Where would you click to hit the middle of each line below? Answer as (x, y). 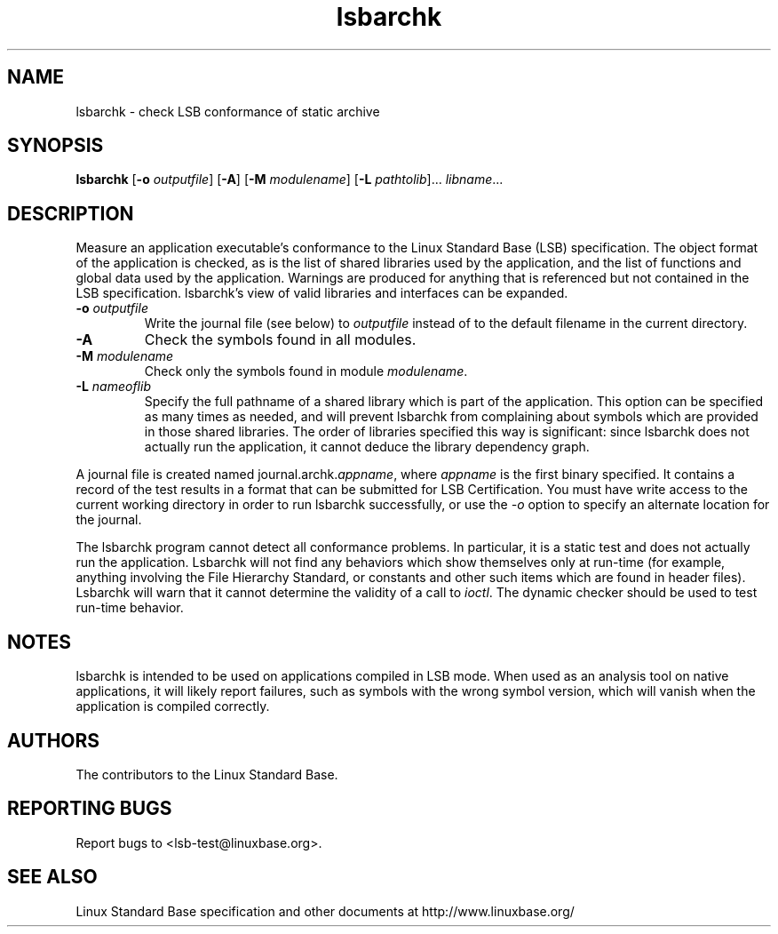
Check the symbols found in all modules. (280, 340)
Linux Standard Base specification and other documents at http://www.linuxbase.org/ (325, 911)
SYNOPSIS (56, 146)
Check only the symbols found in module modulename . (306, 371)
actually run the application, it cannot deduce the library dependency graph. (367, 447)
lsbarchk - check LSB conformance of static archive (228, 111)
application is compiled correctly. (173, 706)
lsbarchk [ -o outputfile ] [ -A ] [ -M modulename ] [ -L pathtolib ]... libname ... (290, 180)
